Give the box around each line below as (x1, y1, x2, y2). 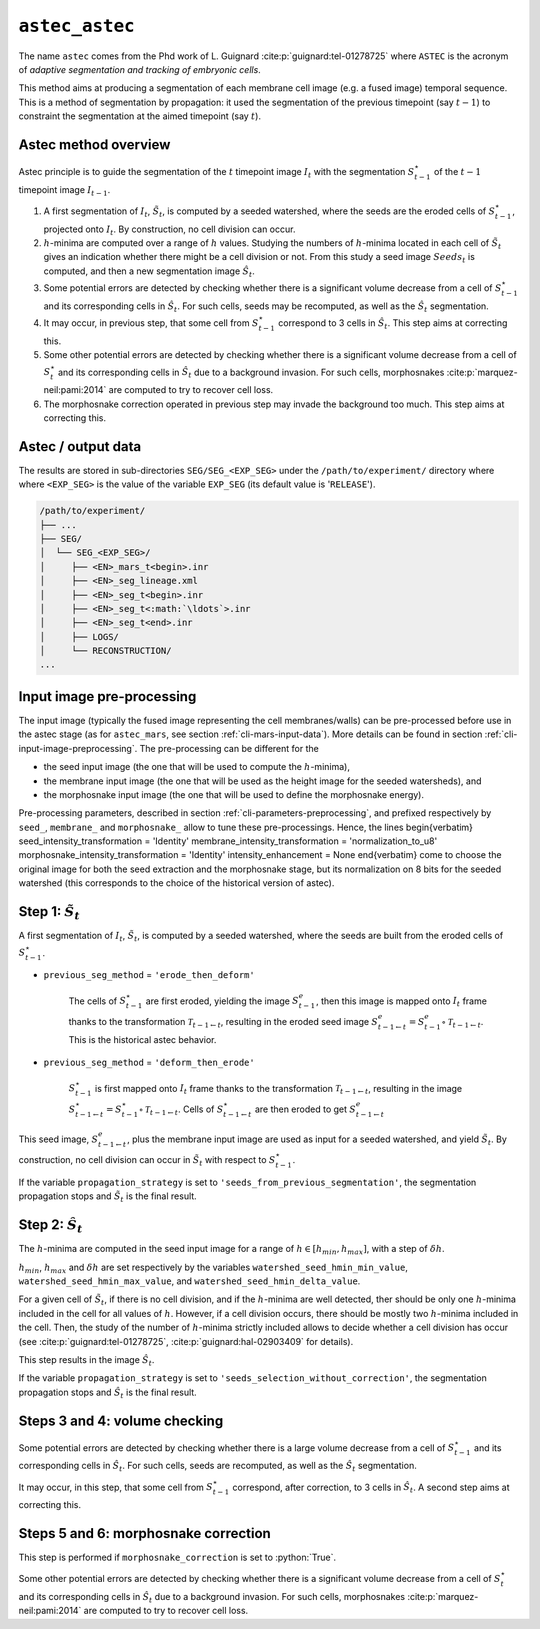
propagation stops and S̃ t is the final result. (18, 1190, 197, 1205)
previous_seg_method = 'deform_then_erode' (43, 1056, 255, 1069)
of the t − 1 (433, 165, 482, 177)
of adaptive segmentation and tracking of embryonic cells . (18, 63, 262, 75)
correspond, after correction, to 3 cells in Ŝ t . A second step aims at (232, 1481, 510, 1495)
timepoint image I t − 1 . (18, 183, 111, 198)
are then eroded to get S (254, 1103, 357, 1115)
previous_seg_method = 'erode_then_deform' (43, 969, 255, 981)
